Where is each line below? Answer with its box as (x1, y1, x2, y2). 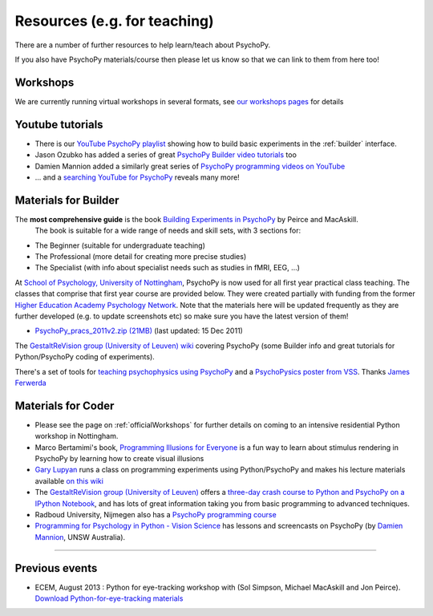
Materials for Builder (14, 193, 119, 207)
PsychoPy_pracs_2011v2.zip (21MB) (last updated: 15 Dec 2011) (34, 326, 244, 336)
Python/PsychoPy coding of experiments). (14, 352, 156, 362)
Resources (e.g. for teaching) (14, 12, 214, 30)
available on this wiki (34, 476, 104, 485)
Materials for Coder (14, 399, 115, 412)
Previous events (14, 561, 98, 575)
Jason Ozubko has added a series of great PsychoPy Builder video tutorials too (34, 150, 297, 160)
